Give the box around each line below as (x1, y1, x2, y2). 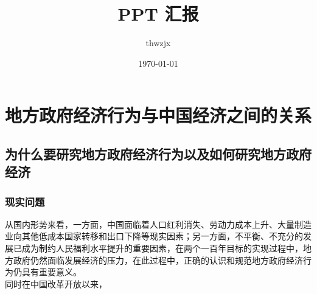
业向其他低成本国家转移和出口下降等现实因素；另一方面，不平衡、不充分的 (5, 230, 303, 242)
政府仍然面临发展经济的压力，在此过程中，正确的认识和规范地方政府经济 (13, 253, 303, 266)
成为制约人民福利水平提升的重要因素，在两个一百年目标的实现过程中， (21, 242, 303, 255)
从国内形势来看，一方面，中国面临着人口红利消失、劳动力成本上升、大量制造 (5, 217, 312, 230)
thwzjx (145, 36, 171, 49)
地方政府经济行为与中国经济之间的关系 (5, 103, 312, 128)
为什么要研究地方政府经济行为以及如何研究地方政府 (5, 144, 312, 163)
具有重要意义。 (21, 265, 82, 278)
